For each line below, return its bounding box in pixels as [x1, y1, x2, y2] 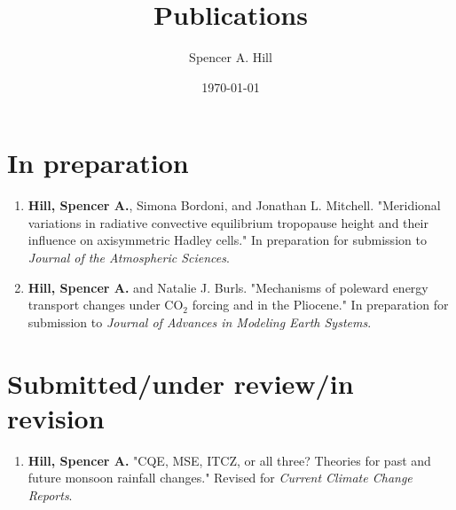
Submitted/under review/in [7, 365, 354, 401]
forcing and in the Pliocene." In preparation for [192, 295, 449, 314]
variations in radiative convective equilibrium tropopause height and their [28, 213, 428, 231]
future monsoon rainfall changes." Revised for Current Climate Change [28, 468, 413, 487]
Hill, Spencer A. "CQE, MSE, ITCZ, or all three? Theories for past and [28, 451, 431, 469]
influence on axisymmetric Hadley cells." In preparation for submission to [28, 231, 427, 249]
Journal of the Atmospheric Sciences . [28, 248, 230, 267]
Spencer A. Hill [189, 48, 272, 67]
